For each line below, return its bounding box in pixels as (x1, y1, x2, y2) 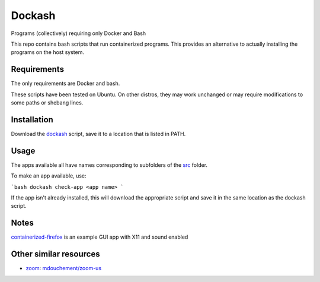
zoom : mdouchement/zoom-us (25, 265, 102, 272)
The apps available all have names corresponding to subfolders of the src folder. (11, 161, 207, 169)
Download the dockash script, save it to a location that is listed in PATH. (11, 130, 186, 137)
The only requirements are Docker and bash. (11, 80, 120, 87)
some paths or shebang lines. (11, 99, 84, 106)
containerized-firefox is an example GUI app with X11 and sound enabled (11, 233, 188, 240)
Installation (11, 115, 53, 125)
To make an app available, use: (11, 172, 87, 179)
